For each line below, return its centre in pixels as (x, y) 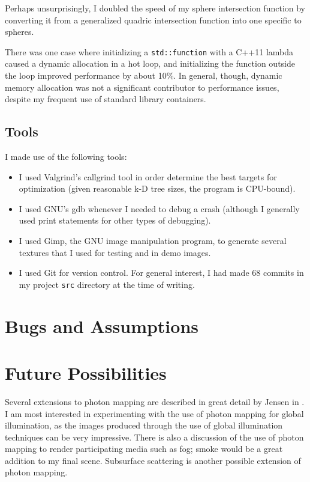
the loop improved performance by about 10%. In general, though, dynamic (144, 75)
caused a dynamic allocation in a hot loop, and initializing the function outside (150, 63)
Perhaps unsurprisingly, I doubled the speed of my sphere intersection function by (155, 8)
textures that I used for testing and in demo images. (115, 252)
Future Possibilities (86, 372)
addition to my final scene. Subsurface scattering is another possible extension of (153, 460)
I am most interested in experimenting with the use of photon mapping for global (154, 413)
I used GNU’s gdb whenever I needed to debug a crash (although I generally (159, 208)
